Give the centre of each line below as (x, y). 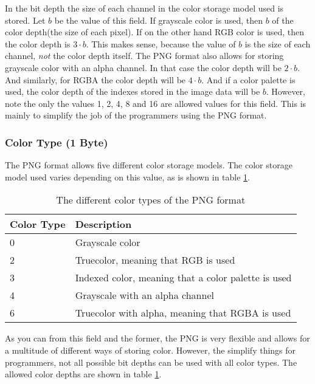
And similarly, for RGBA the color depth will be (95, 79)
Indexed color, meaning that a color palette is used (183, 278)
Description (103, 224)
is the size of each (278, 43)
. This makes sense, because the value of (161, 43)
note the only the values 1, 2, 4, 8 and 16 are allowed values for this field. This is (156, 103)
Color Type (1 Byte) (57, 142)
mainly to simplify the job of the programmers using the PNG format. (136, 115)
